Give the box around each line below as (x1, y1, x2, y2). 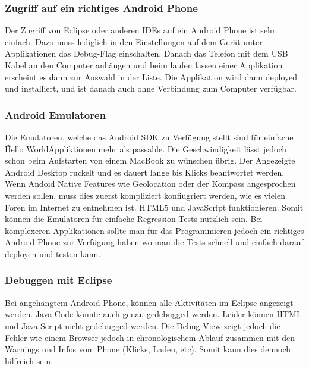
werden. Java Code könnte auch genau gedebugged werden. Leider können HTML (5, 308, 302, 320)
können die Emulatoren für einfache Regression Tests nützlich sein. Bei (5, 212, 263, 225)
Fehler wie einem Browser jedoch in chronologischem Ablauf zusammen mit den (5, 331, 295, 343)
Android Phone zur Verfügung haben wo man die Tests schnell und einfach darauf (5, 236, 304, 248)
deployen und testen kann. (5, 247, 101, 259)
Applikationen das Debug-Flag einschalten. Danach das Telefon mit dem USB (5, 47, 288, 60)
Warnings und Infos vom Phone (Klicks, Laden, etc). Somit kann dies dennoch (5, 343, 291, 355)
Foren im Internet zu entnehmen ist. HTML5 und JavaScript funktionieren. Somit (5, 201, 304, 213)
